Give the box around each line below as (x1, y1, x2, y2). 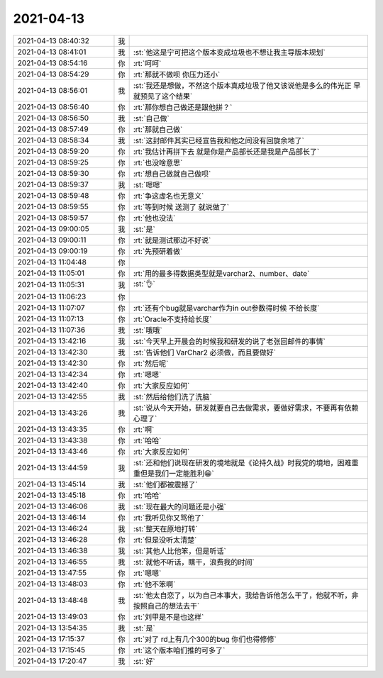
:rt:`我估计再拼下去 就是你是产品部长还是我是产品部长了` (133, 146, 320, 156)
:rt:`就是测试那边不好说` (133, 235, 211, 245)
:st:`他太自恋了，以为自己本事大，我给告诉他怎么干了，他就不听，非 (133, 590, 359, 600)
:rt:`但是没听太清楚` (133, 535, 197, 545)
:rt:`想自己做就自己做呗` (133, 169, 211, 179)
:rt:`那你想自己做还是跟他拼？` (133, 102, 233, 112)
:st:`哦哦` (133, 325, 162, 335)
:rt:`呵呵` (133, 58, 162, 68)
